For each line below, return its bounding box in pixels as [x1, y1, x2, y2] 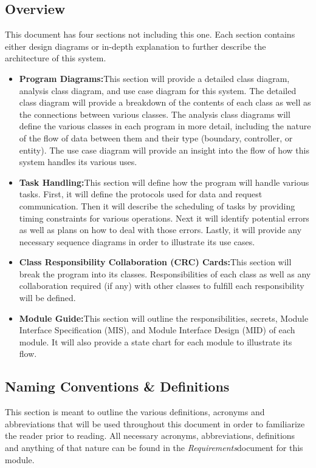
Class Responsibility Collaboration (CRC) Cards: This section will [19, 256, 292, 268]
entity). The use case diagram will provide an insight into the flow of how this [19, 143, 309, 156]
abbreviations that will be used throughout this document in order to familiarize [5, 417, 305, 430]
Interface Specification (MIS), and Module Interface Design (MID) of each [19, 324, 295, 336]
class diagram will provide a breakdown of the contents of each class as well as [19, 96, 311, 109]
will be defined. [19, 291, 76, 304]
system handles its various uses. [19, 155, 137, 168]
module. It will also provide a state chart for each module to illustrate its [19, 335, 292, 348]
